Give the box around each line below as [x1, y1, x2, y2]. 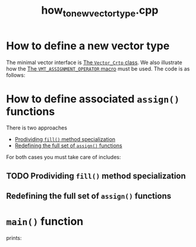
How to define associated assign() [6, 92, 180, 106]
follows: [6, 71, 26, 78]
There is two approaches [6, 124, 67, 131]
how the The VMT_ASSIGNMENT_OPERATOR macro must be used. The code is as [6, 65, 190, 72]
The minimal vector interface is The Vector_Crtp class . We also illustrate [6, 59, 182, 66]
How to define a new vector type [6, 39, 170, 52]
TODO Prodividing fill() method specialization [6, 170, 186, 181]
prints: [6, 235, 22, 242]
